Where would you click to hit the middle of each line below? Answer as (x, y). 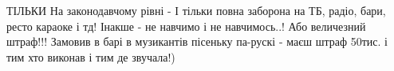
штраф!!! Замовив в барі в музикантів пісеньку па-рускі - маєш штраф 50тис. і (197, 41)
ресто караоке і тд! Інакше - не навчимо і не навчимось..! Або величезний (186, 26)
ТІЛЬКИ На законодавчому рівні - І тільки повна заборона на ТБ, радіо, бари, (196, 10)
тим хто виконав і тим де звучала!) (91, 56)
